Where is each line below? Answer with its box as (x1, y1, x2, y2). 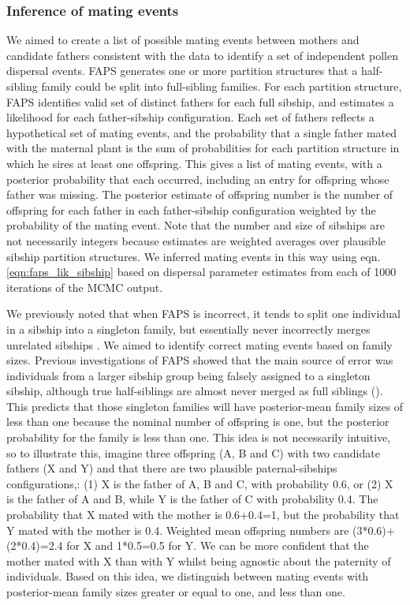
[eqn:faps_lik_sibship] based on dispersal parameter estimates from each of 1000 (6, 263, 397, 280)
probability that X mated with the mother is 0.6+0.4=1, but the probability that (6, 506, 400, 523)
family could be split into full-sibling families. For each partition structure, (41, 78, 402, 94)
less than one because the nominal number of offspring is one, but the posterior (6, 413, 389, 430)
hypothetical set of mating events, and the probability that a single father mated (6, 124, 397, 140)
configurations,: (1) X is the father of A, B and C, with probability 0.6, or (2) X (6, 475, 393, 491)
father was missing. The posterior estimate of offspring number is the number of (6, 186, 393, 203)
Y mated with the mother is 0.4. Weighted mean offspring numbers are (6, 521, 349, 538)
